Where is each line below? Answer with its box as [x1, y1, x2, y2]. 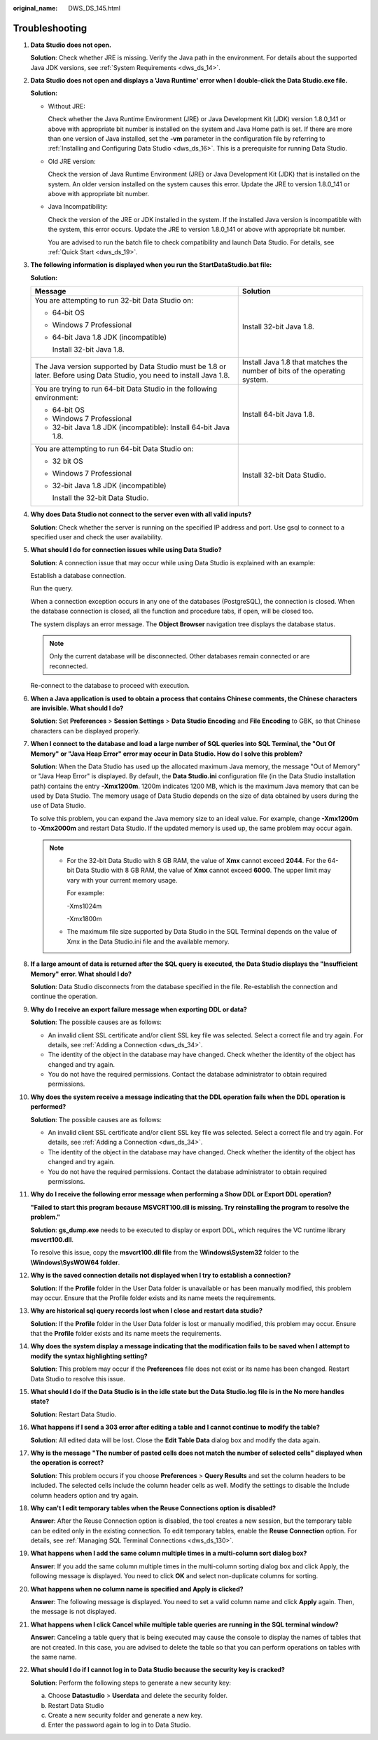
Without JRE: [48, 102, 85, 110]
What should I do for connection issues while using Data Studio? [30, 546, 222, 554]
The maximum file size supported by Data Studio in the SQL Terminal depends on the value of [66, 927, 337, 936]
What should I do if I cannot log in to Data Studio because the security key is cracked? [30, 1666, 285, 1674]
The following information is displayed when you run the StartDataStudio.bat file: [30, 261, 272, 269]
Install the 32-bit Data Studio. [52, 493, 149, 503]
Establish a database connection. [30, 572, 126, 580]
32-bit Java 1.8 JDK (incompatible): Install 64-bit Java [52, 422, 230, 432]
